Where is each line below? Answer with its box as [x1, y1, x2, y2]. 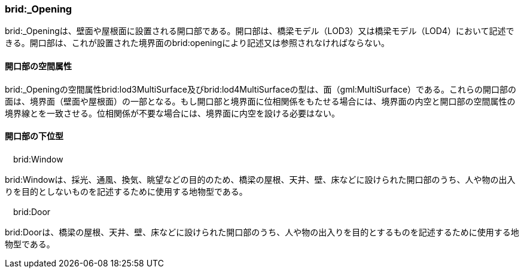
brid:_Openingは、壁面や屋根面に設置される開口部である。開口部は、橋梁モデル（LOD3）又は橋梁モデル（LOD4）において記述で [5, 26, 514, 36]
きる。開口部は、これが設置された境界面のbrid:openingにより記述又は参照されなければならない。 [5, 38, 390, 48]
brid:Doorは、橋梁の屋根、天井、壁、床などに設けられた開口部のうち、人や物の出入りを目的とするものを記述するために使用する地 [5, 226, 519, 237]
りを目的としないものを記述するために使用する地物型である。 [5, 186, 248, 197]
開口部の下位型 [5, 131, 63, 142]
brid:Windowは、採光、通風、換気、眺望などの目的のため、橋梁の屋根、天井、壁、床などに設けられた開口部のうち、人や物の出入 [5, 174, 516, 185]
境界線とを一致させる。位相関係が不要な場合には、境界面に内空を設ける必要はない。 [5, 108, 340, 118]
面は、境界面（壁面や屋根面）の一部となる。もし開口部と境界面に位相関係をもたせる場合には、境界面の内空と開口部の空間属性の [5, 96, 516, 106]
